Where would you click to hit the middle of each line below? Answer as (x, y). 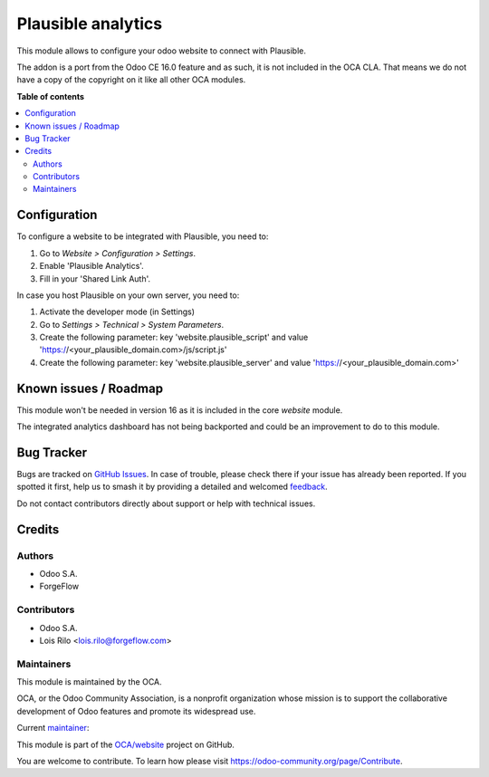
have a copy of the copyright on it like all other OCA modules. (131, 80)
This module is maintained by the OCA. (89, 682)
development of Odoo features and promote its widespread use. (136, 711)
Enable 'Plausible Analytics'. (91, 266)
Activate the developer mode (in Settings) (117, 312)
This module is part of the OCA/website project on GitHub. (126, 744)
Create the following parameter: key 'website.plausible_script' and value (174, 337)
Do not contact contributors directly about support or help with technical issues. (166, 504)
